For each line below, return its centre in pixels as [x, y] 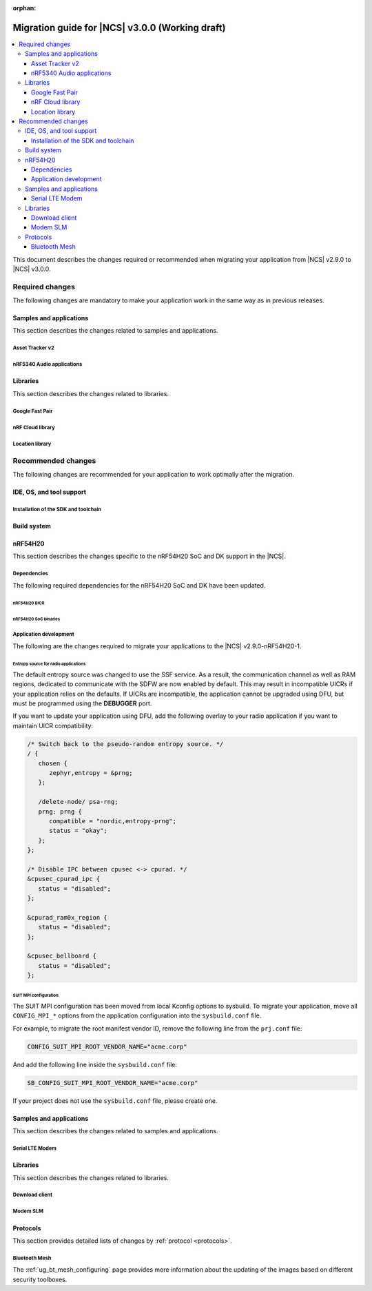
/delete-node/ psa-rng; [78, 802]
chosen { [53, 763]
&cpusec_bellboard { [62, 956]
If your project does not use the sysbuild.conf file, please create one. [115, 1101]
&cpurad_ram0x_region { [68, 917]
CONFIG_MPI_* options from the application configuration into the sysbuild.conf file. [137, 1015]
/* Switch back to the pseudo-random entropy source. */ [125, 744]
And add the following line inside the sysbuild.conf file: [95, 1064]
